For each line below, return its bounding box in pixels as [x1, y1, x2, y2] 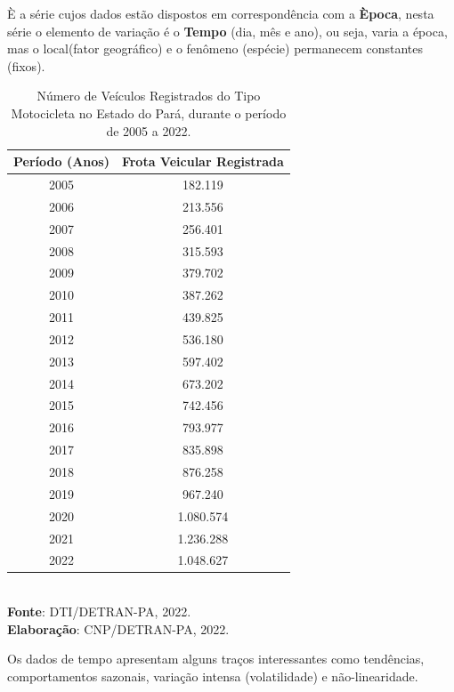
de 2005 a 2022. [106, 121, 191, 140]
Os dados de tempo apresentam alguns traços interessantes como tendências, [7, 649, 425, 668]
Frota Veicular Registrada [121, 152, 284, 171]
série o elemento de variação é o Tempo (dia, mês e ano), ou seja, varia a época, [7, 21, 448, 40]
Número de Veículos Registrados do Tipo [36, 86, 261, 105]
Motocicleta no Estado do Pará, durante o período [11, 103, 287, 122]
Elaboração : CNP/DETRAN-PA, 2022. [7, 619, 230, 638]
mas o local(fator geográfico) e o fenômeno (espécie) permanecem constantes [7, 39, 424, 58]
